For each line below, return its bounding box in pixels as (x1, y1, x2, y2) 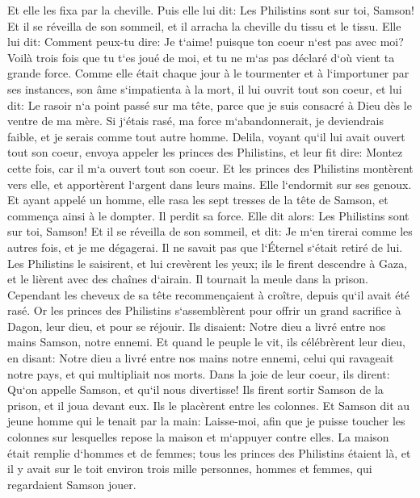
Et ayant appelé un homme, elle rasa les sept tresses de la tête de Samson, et (7, 191, 388, 208)
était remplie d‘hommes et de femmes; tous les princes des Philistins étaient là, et (7, 444, 411, 461)
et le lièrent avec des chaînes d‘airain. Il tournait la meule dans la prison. (7, 270, 368, 287)
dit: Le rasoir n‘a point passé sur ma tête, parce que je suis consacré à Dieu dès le (7, 96, 412, 113)
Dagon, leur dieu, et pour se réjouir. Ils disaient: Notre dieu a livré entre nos (7, 317, 386, 334)
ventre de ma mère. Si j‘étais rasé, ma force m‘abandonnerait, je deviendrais (7, 112, 384, 129)
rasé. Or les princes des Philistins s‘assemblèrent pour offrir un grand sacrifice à (7, 302, 401, 319)
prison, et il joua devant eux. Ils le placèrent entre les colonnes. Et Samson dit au (7, 396, 410, 413)
